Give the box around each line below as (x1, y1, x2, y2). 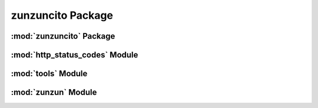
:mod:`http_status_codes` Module (11, 50, 138, 60)
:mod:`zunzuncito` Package (11, 31, 115, 41)
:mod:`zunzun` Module (11, 87, 97, 97)
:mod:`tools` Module (11, 69, 88, 79)
